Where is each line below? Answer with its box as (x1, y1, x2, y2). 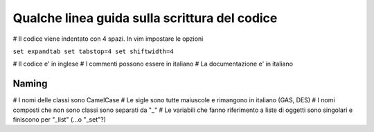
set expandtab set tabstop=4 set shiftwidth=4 (12, 47, 174, 55)
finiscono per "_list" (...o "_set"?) (12, 115, 107, 124)
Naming (12, 78, 48, 90)
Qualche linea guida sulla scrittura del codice (12, 10, 278, 26)
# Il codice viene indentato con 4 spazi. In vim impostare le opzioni (12, 35, 204, 43)
